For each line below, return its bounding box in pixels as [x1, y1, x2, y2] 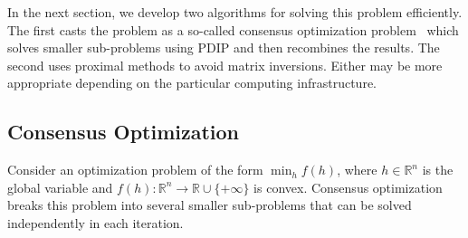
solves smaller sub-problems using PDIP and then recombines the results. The [7, 38, 440, 57]
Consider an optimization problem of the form [7, 160, 263, 179]
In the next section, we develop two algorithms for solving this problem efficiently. [7, 3, 463, 21]
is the [422, 160, 454, 179]
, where [337, 160, 377, 179]
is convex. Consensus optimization [253, 177, 443, 196]
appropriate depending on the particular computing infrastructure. [7, 73, 377, 92]
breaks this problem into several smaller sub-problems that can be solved [7, 195, 412, 214]
